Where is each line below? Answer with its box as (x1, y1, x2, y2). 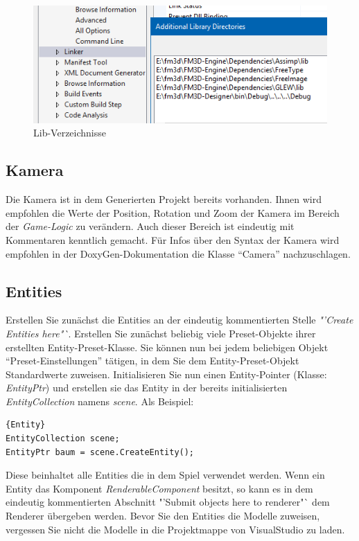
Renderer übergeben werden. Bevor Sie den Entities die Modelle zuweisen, (6, 508, 320, 523)
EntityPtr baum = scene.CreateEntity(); (6, 447, 195, 457)
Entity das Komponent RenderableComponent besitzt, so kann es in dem (6, 481, 313, 495)
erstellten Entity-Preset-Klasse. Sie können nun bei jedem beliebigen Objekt (6, 339, 329, 354)
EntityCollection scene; (6, 434, 120, 444)
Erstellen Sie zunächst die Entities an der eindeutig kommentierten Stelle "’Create (6, 312, 353, 327)
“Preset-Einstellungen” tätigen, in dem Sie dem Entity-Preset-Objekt (6, 353, 299, 368)
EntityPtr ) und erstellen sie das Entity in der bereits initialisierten (6, 380, 288, 395)
